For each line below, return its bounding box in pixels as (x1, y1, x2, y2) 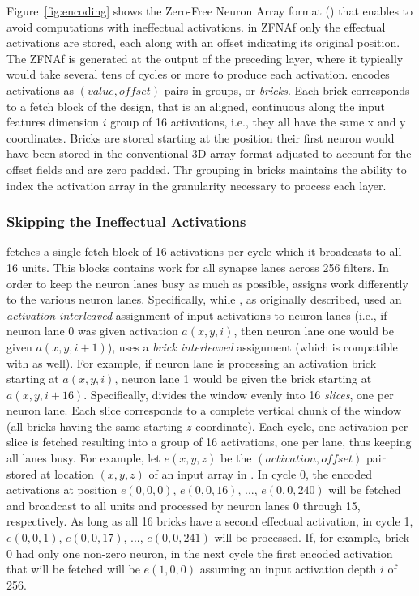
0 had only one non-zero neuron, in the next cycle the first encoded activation (6, 544, 393, 561)
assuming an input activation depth (199, 560, 377, 577)
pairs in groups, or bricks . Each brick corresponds (164, 81, 410, 98)
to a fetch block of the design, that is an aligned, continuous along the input (6, 97, 385, 114)
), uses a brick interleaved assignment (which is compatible (107, 338, 398, 355)
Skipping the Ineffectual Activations (6, 211, 246, 232)
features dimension (6, 113, 100, 130)
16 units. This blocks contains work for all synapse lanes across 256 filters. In (6, 258, 389, 275)
